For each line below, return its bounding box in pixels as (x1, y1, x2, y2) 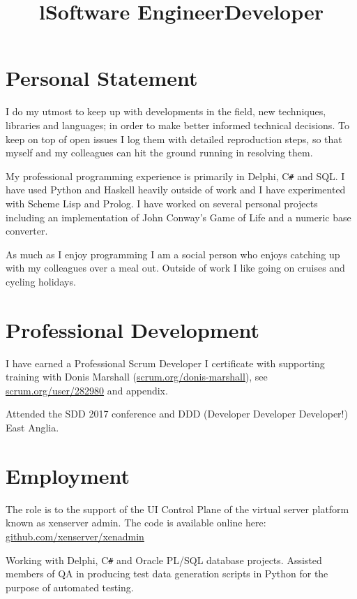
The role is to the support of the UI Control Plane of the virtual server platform (6, 501, 349, 516)
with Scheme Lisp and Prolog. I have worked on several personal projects (6, 195, 318, 210)
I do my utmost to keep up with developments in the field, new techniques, (6, 104, 326, 119)
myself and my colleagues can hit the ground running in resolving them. (6, 145, 313, 160)
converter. (6, 223, 48, 238)
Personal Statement (6, 64, 198, 92)
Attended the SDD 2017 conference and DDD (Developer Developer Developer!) (6, 406, 348, 421)
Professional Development (6, 315, 259, 343)
